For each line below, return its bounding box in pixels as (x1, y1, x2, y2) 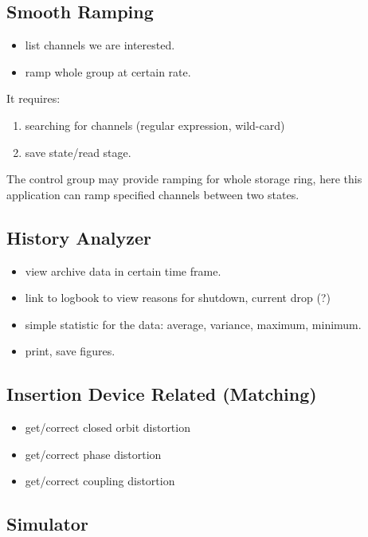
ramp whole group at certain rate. (25, 63, 191, 80)
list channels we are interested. (25, 37, 175, 53)
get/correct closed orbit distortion (25, 419, 190, 436)
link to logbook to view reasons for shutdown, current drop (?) (25, 289, 331, 306)
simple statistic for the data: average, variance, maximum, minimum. (25, 316, 362, 332)
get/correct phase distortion (25, 445, 162, 462)
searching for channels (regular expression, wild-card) (25, 116, 285, 133)
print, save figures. (25, 343, 115, 359)
